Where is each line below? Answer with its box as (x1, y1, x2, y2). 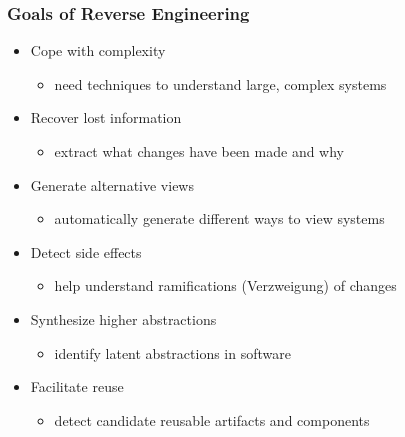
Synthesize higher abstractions (30, 308, 217, 329)
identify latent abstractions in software (54, 342, 291, 363)
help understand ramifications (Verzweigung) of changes (54, 275, 397, 296)
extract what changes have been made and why (54, 141, 345, 161)
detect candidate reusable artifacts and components (54, 409, 370, 430)
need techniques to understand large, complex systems (54, 73, 387, 94)
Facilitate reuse (30, 376, 124, 397)
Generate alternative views (30, 174, 194, 195)
